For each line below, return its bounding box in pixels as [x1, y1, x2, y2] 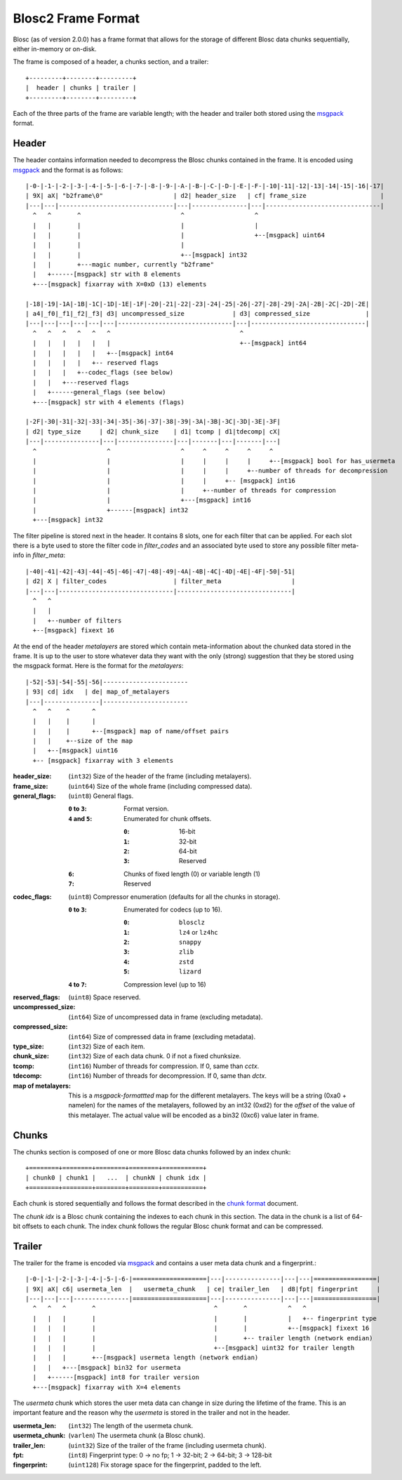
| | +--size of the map [32, 737, 133, 745]
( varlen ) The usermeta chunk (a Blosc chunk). [68, 1432, 206, 1440]
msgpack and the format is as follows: [13, 166, 123, 174]
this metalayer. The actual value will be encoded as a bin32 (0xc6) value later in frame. [68, 1111, 319, 1119]
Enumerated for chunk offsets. [123, 814, 212, 822]
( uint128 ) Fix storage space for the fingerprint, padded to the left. [68, 1460, 262, 1469]
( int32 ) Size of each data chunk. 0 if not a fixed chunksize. [68, 1052, 241, 1060]
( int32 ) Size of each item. [68, 1042, 145, 1051]
